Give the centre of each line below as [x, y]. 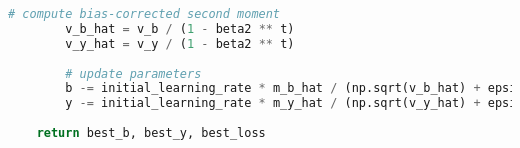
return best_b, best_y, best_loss [151, 133]
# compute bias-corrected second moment [144, 14]
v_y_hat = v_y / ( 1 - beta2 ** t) [180, 43]
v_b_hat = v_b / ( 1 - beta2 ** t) [180, 28]
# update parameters [133, 73]
